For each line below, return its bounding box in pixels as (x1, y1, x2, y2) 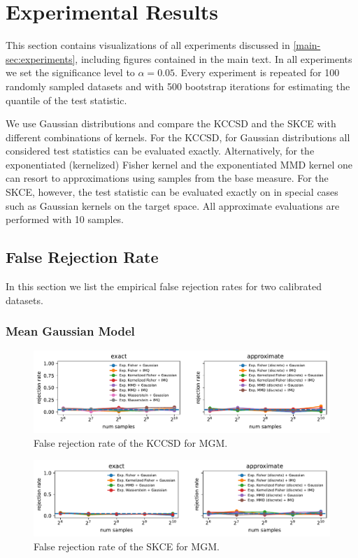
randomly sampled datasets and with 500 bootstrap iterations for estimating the (6, 78, 350, 93)
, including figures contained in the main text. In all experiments (75, 51, 352, 66)
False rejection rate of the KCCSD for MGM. (34, 436, 228, 450)
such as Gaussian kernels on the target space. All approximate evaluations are (6, 198, 340, 213)
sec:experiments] (6, 51, 76, 66)
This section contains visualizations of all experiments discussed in (6, 38, 290, 52)
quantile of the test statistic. (6, 92, 127, 107)
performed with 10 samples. (6, 212, 124, 227)
